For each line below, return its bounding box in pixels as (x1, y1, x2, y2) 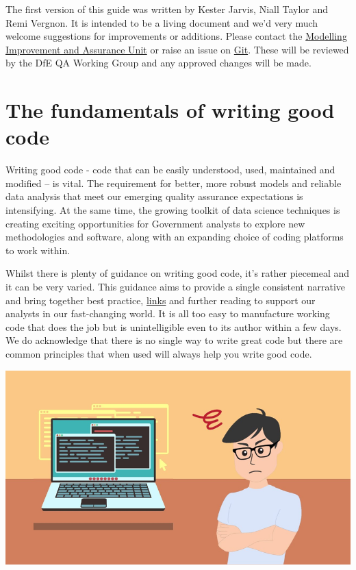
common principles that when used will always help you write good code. (5, 347, 312, 360)
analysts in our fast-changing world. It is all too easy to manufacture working (5, 306, 330, 321)
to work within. (5, 243, 71, 257)
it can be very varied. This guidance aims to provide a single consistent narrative (5, 280, 346, 294)
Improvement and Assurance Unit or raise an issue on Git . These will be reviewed (5, 42, 349, 56)
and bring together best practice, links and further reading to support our (5, 293, 316, 307)
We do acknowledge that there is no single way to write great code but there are (5, 333, 343, 347)
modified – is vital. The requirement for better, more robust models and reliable (5, 175, 342, 190)
